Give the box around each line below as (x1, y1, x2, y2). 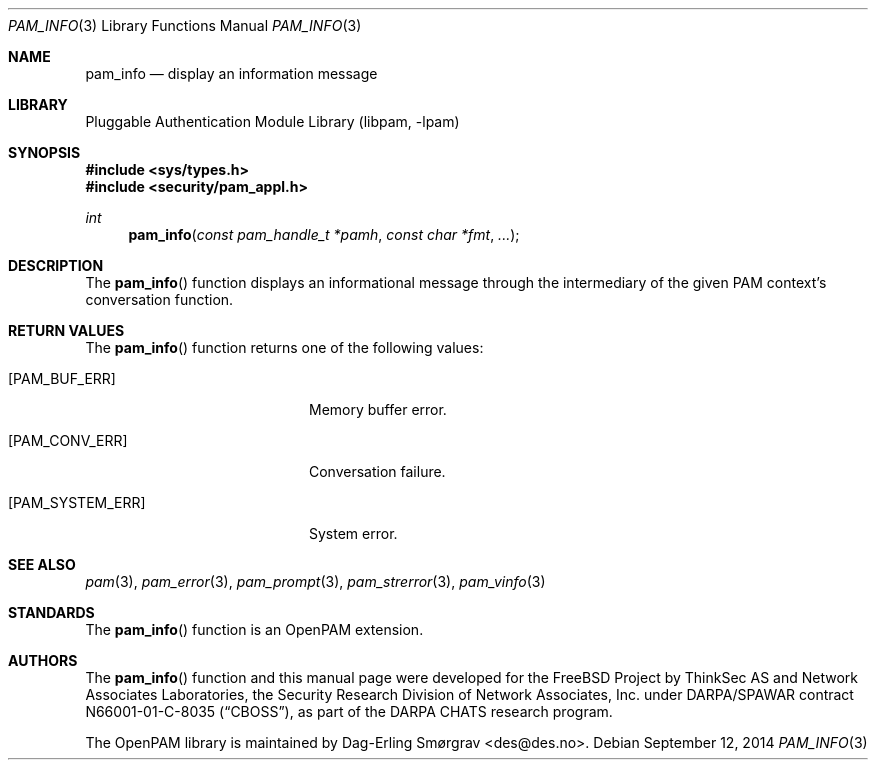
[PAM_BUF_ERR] (8, 370, 116, 387)
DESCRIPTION (8, 257, 104, 274)
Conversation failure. (309, 463, 446, 480)
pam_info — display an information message (85, 65, 378, 82)
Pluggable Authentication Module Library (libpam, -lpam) (85, 113, 460, 130)
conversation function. (85, 291, 234, 308)
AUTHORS (8, 652, 78, 669)
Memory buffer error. (309, 401, 447, 418)
